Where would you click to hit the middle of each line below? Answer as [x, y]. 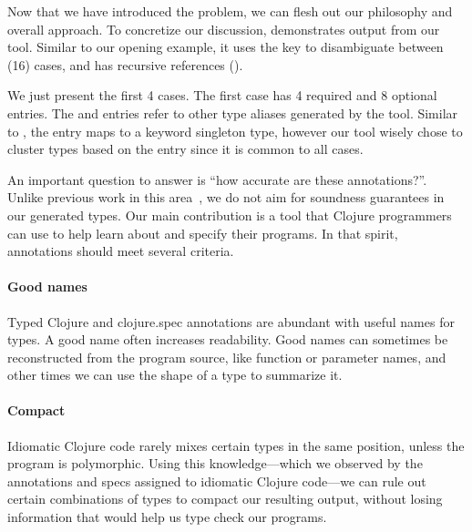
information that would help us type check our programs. [167, 517]
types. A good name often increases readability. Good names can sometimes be [228, 339]
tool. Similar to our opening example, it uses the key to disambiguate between [226, 47]
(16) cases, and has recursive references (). [125, 64]
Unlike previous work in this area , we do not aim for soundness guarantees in [226, 197]
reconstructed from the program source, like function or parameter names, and [227, 357]
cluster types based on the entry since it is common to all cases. [185, 149]
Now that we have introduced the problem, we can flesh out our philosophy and [230, 11]
